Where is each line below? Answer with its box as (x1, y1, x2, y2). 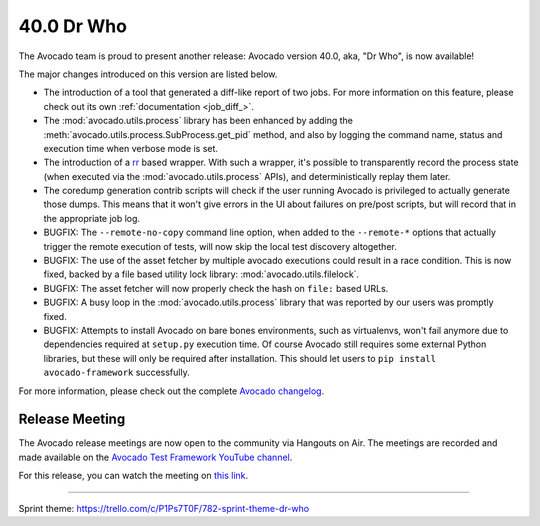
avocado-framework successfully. (43, 366, 190, 379)
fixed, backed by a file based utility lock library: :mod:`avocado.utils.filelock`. (43, 268, 360, 280)
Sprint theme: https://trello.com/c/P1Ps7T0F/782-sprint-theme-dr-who (18, 502, 310, 514)
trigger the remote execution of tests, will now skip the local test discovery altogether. (43, 240, 397, 252)
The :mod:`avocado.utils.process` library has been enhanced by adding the (43, 115, 354, 127)
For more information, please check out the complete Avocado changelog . (18, 385, 325, 397)
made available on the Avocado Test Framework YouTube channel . (18, 451, 293, 463)
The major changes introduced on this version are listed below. (18, 68, 278, 80)
